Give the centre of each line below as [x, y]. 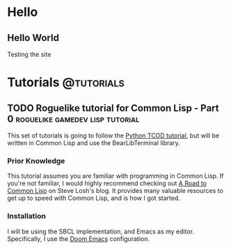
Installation [27, 216]
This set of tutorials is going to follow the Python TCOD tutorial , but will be [113, 135]
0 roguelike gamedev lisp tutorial [73, 119]
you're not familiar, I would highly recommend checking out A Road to [107, 183]
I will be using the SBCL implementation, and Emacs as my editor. [101, 231]
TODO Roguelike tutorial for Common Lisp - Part [113, 108]
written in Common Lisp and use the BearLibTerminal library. [94, 143]
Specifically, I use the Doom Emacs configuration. [79, 239]
